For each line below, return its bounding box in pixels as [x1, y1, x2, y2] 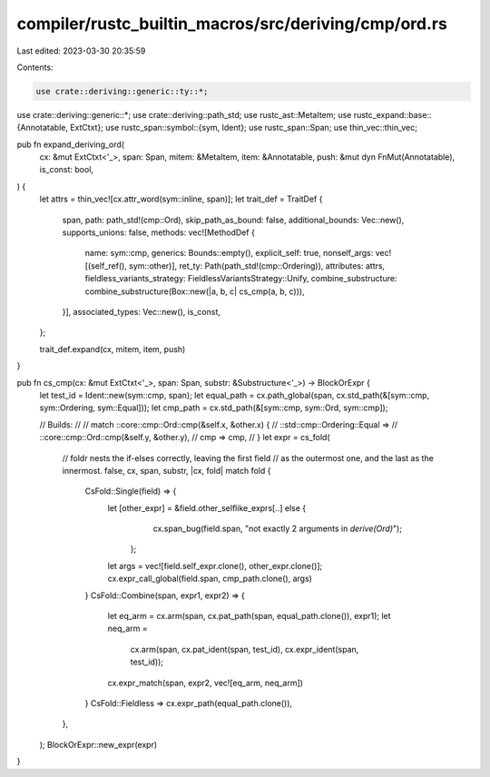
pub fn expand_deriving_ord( [16, 139, 125, 150]
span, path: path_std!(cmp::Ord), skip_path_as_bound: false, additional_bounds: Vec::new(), [62, 214, 405, 225]
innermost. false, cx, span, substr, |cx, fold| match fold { [62, 465, 271, 476]
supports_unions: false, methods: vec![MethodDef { [62, 227, 256, 238]
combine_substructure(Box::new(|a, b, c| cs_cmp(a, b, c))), [84, 286, 305, 297]
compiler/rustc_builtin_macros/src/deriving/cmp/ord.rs [16, 14, 448, 34]
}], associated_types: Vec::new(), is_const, [62, 306, 221, 317]
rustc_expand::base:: [353, 109, 432, 120]
